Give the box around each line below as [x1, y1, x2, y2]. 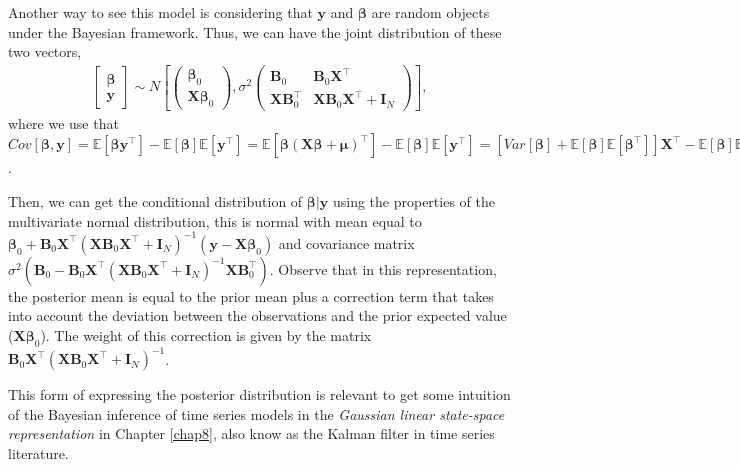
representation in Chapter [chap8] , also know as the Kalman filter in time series [8, 423, 495, 444]
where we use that [8, 112, 119, 133]
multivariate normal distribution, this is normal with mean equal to [8, 210, 422, 231]
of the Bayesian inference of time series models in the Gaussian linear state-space [8, 403, 505, 424]
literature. [8, 442, 69, 463]
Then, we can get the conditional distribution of [8, 191, 303, 212]
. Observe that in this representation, [269, 258, 497, 279]
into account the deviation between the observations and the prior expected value [8, 305, 507, 326]
